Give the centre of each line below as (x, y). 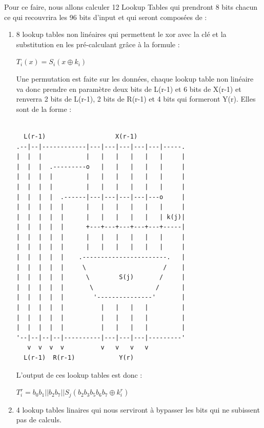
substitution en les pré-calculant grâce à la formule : (98, 44)
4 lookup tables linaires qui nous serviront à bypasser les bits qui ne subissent (138, 409)
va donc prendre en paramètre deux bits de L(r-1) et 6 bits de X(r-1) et (129, 89)
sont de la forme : (44, 109)
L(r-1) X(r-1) (81, 136)
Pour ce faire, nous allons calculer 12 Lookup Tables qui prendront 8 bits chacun (131, 7)
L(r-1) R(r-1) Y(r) (79, 358)
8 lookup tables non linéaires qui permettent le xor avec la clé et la (121, 34)
